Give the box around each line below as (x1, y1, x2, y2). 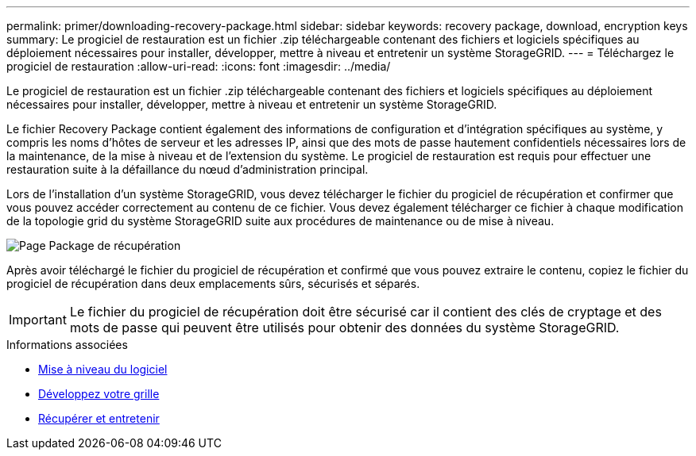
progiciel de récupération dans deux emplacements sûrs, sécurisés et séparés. (6, 277, 420, 290)
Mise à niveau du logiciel (38, 362, 168, 376)
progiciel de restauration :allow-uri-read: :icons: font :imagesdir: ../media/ (6, 59, 391, 73)
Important (9, 312, 67, 328)
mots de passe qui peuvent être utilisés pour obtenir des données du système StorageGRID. (69, 320, 620, 335)
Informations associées (6, 338, 128, 351)
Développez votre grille (38, 387, 160, 400)
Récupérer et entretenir (38, 412, 160, 425)
